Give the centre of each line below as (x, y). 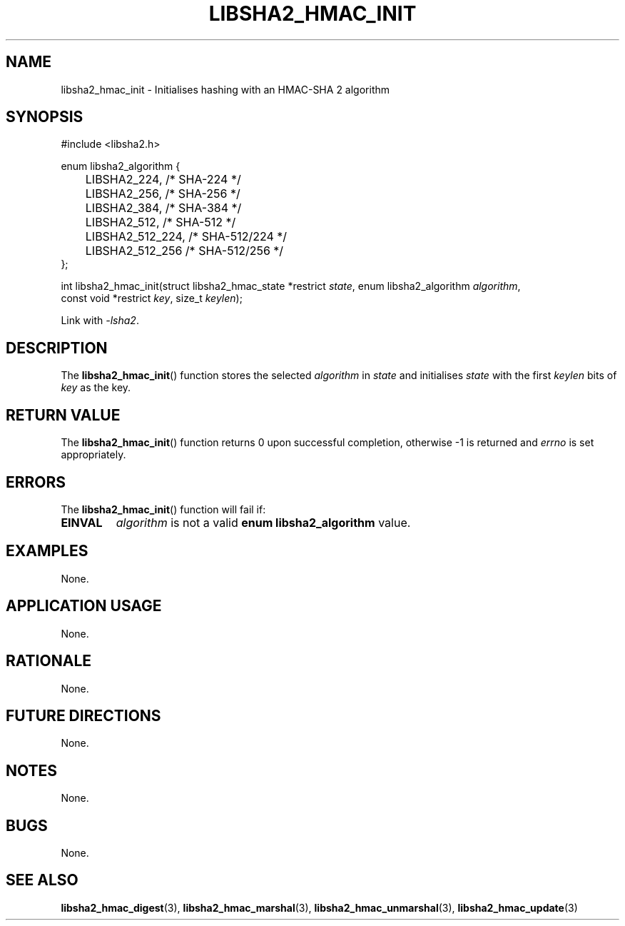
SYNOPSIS (45, 117)
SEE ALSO (42, 880)
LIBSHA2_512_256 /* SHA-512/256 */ (184, 251)
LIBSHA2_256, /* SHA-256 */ (163, 194)
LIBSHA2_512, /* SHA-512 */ (161, 222)
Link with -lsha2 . (100, 321)
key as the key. (96, 388)
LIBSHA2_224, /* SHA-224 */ (163, 180)
